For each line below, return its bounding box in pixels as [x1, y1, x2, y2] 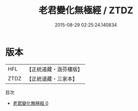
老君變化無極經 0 [12, 100, 49, 106]
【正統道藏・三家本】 [26, 75, 78, 82]
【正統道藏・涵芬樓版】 [26, 66, 83, 73]
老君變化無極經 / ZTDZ [38, 5, 134, 16]
